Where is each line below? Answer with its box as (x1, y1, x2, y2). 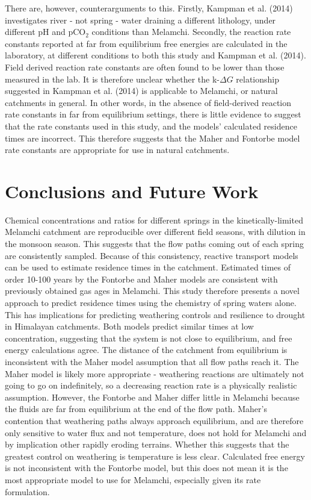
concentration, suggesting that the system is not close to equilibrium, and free (5, 331, 292, 344)
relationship (236, 72, 279, 85)
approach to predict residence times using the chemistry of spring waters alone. (5, 296, 297, 308)
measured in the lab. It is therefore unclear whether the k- (5, 72, 220, 85)
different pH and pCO (5, 25, 86, 38)
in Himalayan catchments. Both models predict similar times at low (5, 320, 254, 333)
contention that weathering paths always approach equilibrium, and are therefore (5, 414, 304, 427)
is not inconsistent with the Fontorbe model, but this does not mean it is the (5, 461, 288, 474)
